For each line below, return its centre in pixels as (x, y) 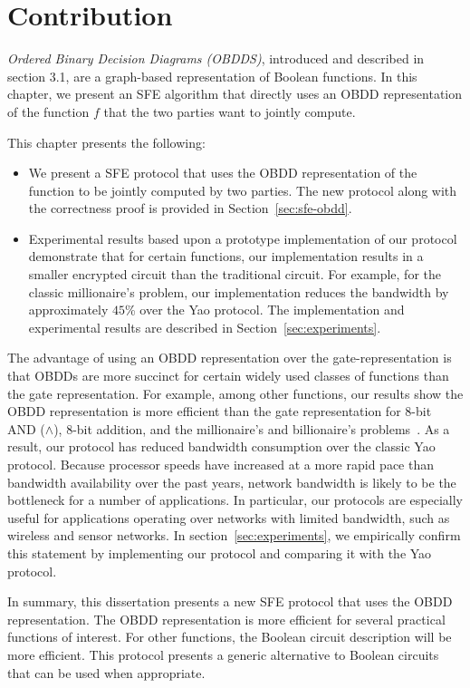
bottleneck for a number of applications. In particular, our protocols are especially (235, 500)
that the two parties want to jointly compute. (230, 111)
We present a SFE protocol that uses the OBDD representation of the (223, 173)
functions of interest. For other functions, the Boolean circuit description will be (230, 637)
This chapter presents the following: (106, 142)
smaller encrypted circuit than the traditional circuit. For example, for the (235, 274)
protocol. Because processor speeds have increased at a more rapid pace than (221, 464)
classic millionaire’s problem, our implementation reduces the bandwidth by (239, 291)
